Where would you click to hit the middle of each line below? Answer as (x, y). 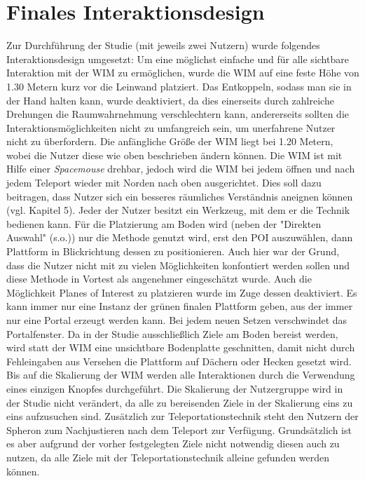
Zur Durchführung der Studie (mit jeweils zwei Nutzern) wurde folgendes (163, 45)
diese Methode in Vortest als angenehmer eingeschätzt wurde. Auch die (159, 279)
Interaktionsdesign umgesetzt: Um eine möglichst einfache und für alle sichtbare (178, 59)
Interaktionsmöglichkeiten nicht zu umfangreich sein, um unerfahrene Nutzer (171, 127)
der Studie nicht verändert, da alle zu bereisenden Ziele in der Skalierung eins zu (180, 402)
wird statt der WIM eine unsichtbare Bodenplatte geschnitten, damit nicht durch (181, 347)
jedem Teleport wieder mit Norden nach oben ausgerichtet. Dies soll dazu (164, 183)
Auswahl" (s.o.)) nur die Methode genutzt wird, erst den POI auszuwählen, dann (180, 237)
